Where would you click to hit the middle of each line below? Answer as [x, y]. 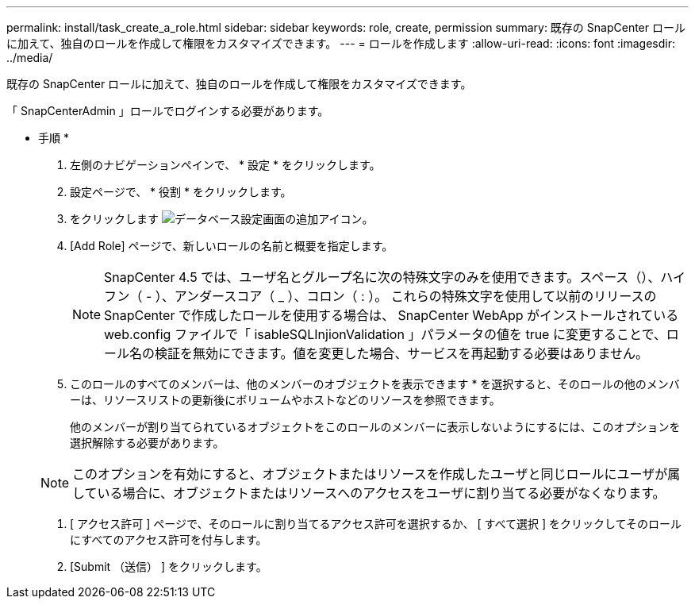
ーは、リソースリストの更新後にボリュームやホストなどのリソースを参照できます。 [285, 400]
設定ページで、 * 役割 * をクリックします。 [181, 192]
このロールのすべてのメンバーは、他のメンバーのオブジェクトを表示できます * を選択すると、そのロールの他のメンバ [375, 384]
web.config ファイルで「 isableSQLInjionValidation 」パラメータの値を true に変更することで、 [385, 334]
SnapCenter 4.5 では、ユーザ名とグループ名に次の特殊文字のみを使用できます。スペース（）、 [382, 277]
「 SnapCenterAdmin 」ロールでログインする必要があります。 [168, 111]
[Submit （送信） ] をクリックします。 [169, 566]
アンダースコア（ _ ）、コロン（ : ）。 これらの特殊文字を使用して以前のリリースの [415, 296]
